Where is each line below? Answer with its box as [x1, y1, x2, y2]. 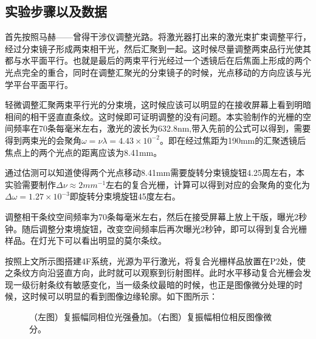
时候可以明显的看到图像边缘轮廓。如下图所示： [30, 290, 218, 303]
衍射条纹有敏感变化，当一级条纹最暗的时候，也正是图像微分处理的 [30, 278, 294, 290]
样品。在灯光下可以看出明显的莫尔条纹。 [5, 234, 167, 247]
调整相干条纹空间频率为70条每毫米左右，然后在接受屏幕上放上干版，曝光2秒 [5, 210, 307, 223]
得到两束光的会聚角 [5, 133, 81, 146]
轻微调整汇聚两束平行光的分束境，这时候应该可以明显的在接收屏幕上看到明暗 [5, 98, 311, 111]
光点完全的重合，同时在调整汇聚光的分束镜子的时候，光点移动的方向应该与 [5, 65, 303, 78]
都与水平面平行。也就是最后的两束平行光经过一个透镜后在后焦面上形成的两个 [5, 54, 311, 67]
